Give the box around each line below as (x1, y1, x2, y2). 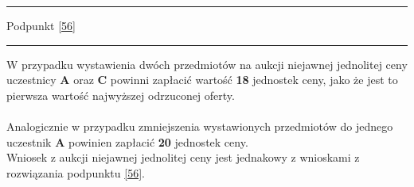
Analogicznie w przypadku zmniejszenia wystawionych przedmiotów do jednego (6, 117, 393, 134)
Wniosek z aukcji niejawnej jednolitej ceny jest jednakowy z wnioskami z (6, 149, 360, 166)
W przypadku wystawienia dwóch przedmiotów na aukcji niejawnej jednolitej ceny (6, 55, 408, 72)
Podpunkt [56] (6, 17, 76, 33)
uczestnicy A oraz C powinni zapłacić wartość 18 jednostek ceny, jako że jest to (6, 71, 398, 88)
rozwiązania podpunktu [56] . (6, 164, 145, 181)
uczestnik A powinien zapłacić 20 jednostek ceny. (6, 133, 248, 150)
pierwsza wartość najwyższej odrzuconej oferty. (6, 86, 235, 103)
